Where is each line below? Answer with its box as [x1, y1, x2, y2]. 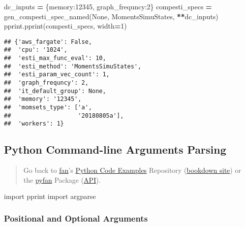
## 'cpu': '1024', [4, 46, 67, 54]
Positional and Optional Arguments [4, 212, 148, 224]
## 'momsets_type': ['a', [4, 104, 92, 111]
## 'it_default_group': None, [4, 87, 106, 95]
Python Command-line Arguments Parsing [4, 142, 226, 157]
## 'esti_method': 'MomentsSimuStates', [4, 63, 142, 70]
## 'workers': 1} [4, 120, 64, 128]
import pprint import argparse [4, 191, 96, 201]
